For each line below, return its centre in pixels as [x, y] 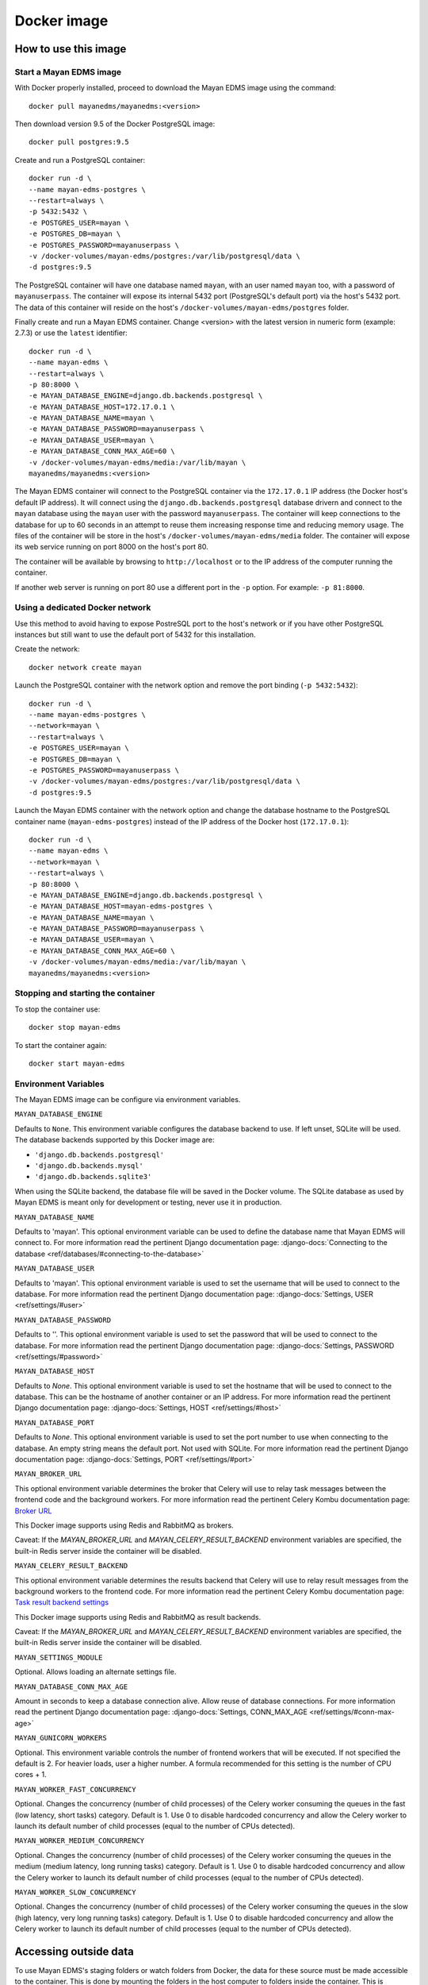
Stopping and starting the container [85, 993]
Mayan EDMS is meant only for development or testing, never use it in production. [148, 1202]
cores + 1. [31, 1775]
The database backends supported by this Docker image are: [115, 1140]
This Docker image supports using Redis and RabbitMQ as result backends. [138, 1617]
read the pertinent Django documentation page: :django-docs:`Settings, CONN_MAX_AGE [161, 1712]
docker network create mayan [85, 667]
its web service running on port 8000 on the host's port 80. [112, 547]
